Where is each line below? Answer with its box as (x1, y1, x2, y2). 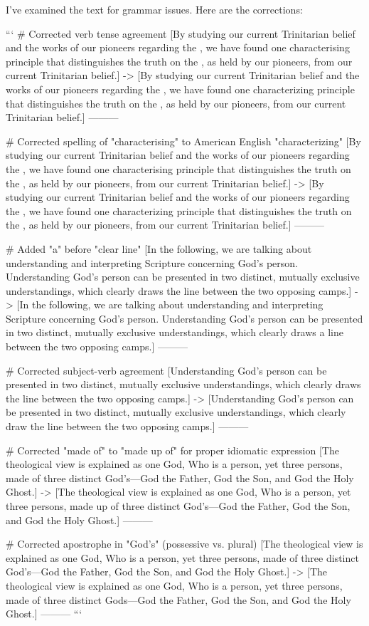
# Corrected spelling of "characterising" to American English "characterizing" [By (6, 133, 361, 148)
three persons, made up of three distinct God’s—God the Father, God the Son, (6, 499, 351, 513)
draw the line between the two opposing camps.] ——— (6, 419, 249, 434)
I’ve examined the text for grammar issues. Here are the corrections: (6, 2, 303, 16)
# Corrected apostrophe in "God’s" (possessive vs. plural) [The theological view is (6, 536, 363, 551)
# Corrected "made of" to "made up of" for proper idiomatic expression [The (6, 442, 339, 457)
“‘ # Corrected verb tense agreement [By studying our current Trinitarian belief (6, 26, 355, 41)
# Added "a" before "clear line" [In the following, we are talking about (6, 241, 312, 256)
